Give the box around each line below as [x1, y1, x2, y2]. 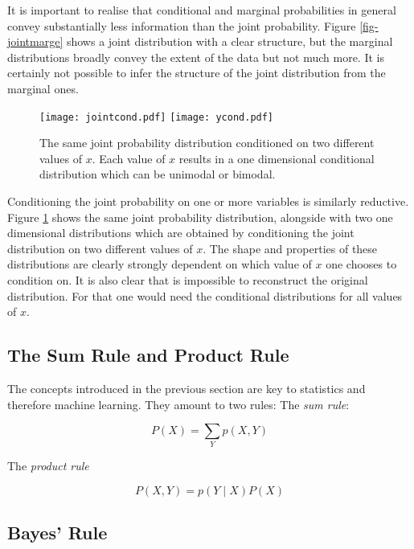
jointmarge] [7, 33, 64, 50]
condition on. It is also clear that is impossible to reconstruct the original [7, 271, 368, 288]
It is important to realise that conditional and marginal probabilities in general [7, 2, 396, 18]
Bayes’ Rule [7, 520, 108, 545]
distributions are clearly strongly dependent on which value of [7, 256, 312, 272]
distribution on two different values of [7, 240, 193, 256]
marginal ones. [7, 80, 79, 96]
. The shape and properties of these [203, 240, 378, 256]
